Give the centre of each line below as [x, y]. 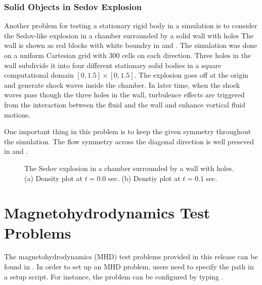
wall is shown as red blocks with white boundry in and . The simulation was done [131, 45]
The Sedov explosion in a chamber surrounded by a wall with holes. [129, 168]
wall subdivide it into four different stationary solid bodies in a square [113, 65]
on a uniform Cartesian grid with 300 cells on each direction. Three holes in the [128, 55]
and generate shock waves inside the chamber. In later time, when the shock [122, 84]
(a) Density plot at [53, 178]
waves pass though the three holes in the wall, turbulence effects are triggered [124, 95]
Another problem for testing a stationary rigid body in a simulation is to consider [131, 25]
